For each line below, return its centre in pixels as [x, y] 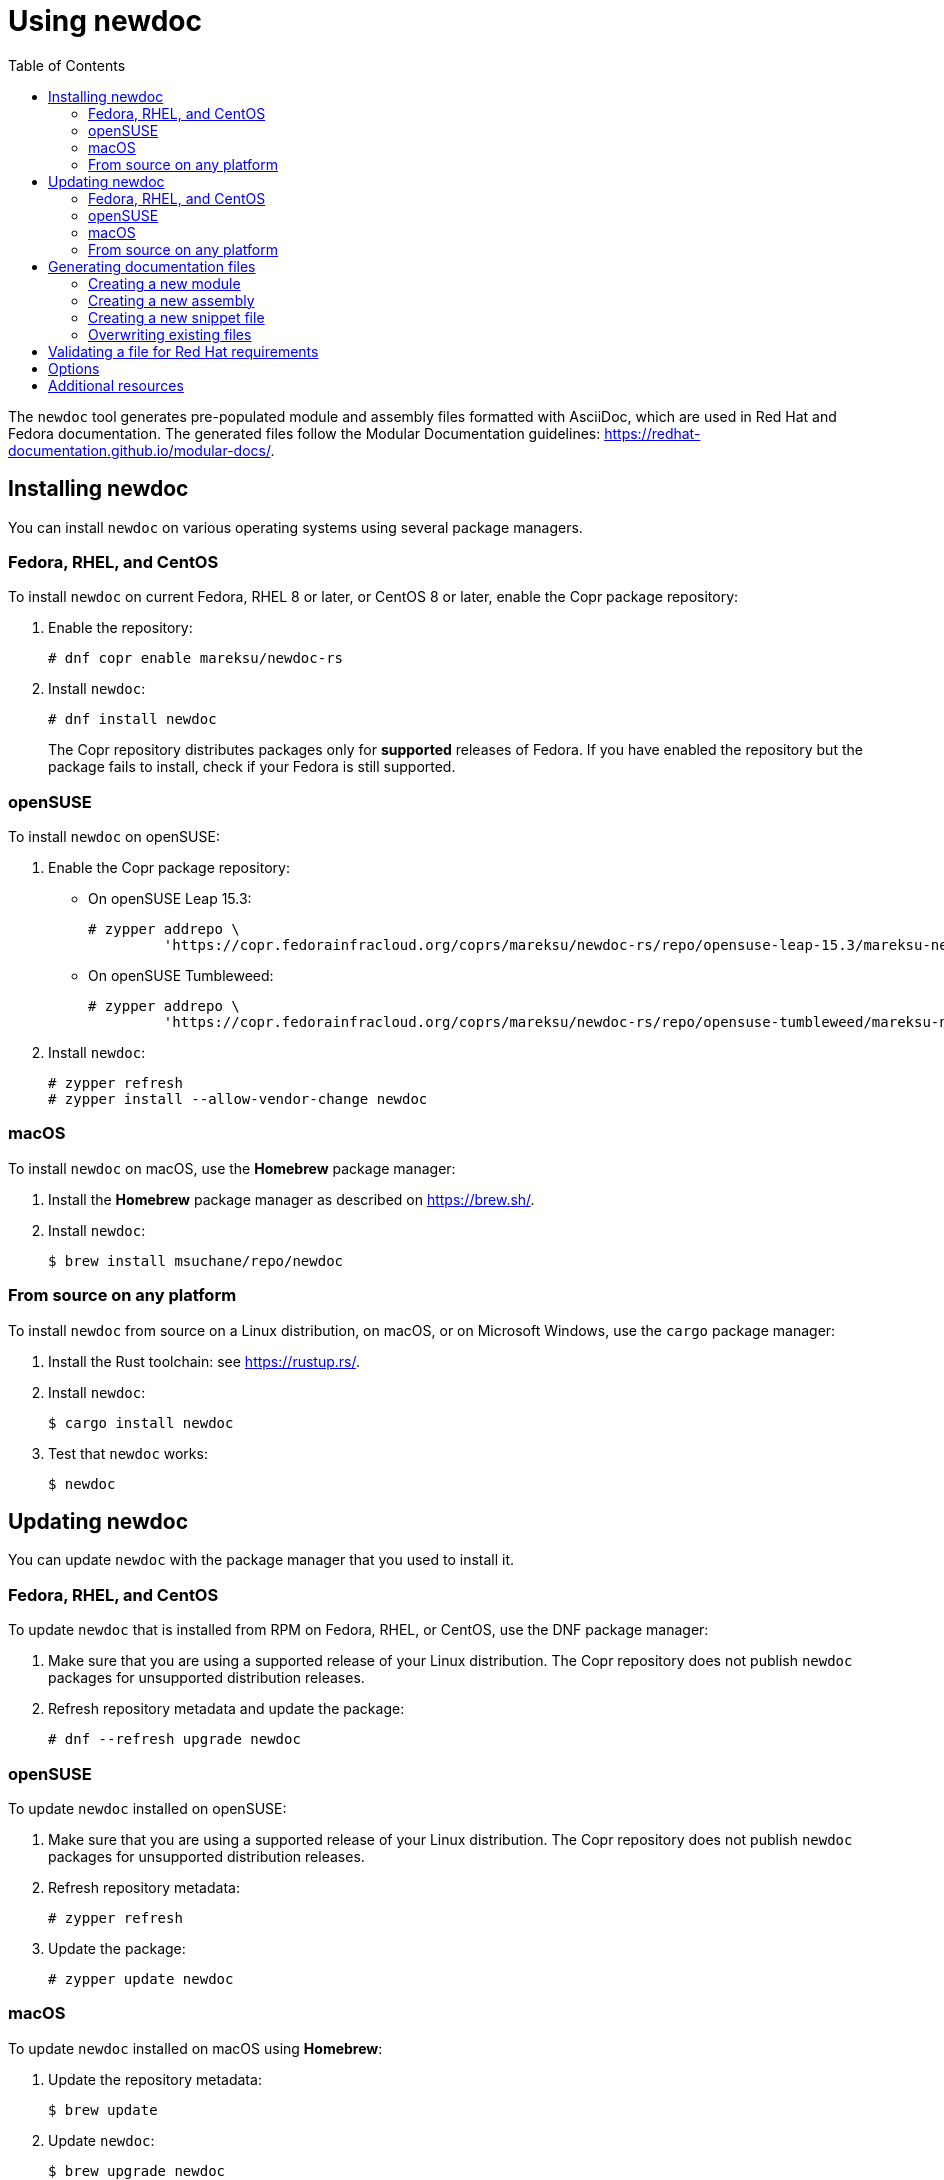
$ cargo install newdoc [141, 1422]
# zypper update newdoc [141, 1978]
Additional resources [116, 385]
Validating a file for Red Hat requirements [183, 351]
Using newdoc [105, 21]
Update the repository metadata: [155, 2079]
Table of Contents [67, 65]
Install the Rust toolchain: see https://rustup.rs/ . [204, 1361]
